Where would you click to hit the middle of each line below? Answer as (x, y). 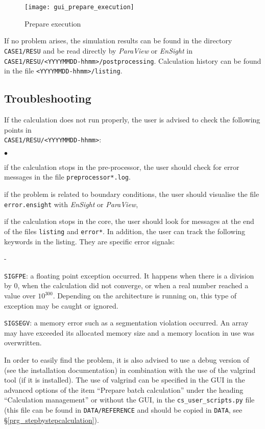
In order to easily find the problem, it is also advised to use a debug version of (127, 360)
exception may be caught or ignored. (61, 305)
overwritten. (23, 343)
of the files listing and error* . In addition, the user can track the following (125, 231)
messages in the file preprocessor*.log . (67, 177)
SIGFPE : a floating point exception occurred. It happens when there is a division (129, 275)
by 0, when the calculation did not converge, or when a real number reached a (126, 285)
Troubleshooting (48, 98)
